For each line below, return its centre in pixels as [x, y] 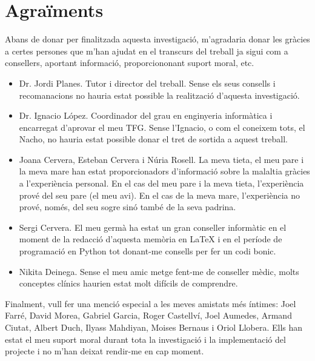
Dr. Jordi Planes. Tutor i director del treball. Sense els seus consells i [147, 83]
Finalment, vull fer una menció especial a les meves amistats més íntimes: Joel [151, 303]
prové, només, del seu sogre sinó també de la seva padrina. [128, 207]
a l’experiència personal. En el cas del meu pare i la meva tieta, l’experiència [161, 183]
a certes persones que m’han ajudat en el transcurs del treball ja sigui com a [147, 51]
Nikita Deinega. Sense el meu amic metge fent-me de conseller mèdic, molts [159, 271]
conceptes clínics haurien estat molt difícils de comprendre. [128, 283]
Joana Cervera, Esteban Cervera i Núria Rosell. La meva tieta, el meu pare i [161, 159]
